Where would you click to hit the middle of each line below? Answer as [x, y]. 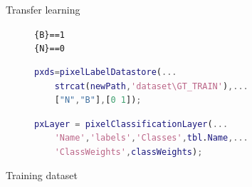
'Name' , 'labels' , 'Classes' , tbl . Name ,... [151, 138]
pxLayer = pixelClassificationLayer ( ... [131, 124]
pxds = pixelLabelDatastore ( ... [106, 72]
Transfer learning [43, 9]
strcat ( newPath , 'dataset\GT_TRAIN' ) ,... [151, 86]
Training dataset [42, 175]
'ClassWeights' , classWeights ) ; [128, 152]
